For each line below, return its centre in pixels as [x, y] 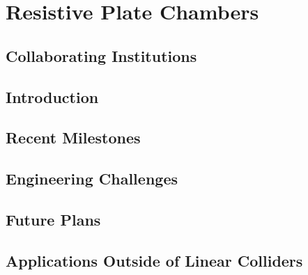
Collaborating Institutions [101, 55]
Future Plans [53, 219]
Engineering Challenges [92, 179]
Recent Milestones [73, 137]
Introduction [52, 96]
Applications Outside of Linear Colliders [154, 260]
